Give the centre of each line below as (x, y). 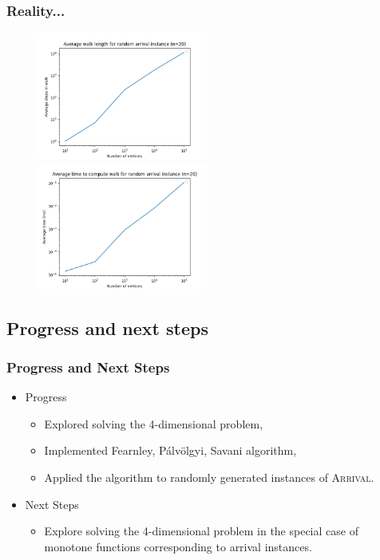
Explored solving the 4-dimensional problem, (154, 423)
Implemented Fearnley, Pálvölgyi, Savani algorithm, (170, 450)
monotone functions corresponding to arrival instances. (178, 546)
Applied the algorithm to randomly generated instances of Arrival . (209, 477)
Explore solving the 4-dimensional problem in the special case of (201, 531)
